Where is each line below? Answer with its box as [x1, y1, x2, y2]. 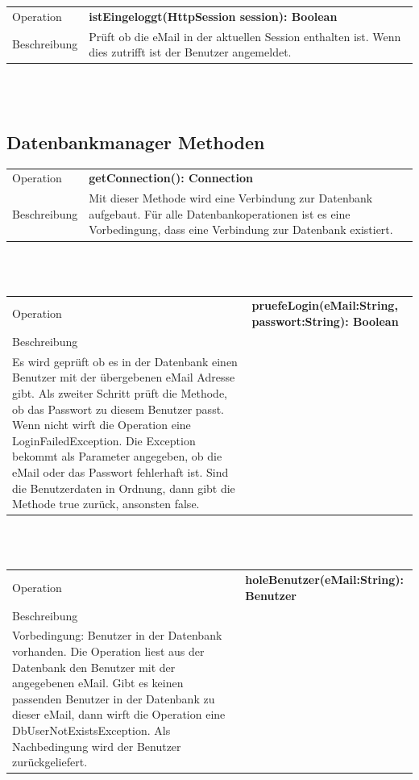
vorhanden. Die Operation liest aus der [12, 643, 205, 660]
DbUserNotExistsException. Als [12, 721, 171, 738]
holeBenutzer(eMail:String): [245, 571, 404, 588]
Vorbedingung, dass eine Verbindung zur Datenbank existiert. [89, 221, 393, 238]
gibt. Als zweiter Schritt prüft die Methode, [12, 384, 227, 401]
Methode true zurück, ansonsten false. [12, 495, 200, 512]
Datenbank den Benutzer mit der [12, 658, 176, 675]
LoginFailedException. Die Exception [12, 432, 196, 448]
